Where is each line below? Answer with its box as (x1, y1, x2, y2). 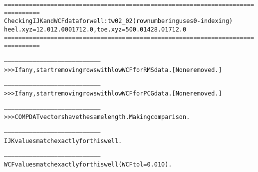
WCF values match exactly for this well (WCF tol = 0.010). (4, 160, 172, 168)
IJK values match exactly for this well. (4, 137, 122, 144)
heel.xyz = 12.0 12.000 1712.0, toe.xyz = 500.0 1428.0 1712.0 (4, 25, 187, 33)
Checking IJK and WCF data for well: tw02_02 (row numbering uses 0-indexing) (4, 17, 233, 25)
